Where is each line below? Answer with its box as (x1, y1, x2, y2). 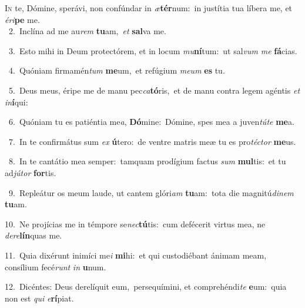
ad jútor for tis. (5, 166, 56, 178)
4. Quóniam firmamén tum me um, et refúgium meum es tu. (8, 64, 225, 77)
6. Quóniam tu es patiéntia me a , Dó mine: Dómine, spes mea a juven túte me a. (8, 115, 294, 128)
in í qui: (5, 95, 28, 108)
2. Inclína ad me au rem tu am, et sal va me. (8, 25, 166, 37)
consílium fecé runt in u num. (5, 260, 106, 273)
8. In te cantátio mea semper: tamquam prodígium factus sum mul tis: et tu (8, 155, 286, 167)
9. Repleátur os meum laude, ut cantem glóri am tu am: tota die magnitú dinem (8, 186, 294, 198)
